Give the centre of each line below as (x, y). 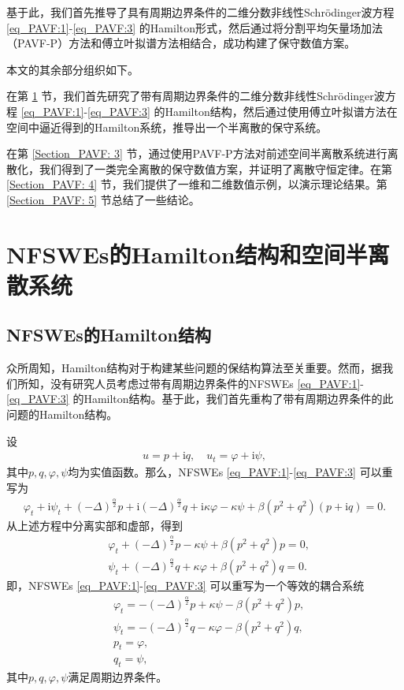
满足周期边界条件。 (118, 677)
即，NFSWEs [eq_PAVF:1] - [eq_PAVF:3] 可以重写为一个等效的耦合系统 (185, 586)
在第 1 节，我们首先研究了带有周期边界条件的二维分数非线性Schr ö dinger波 (196, 96)
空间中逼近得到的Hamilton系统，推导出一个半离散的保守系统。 (167, 127)
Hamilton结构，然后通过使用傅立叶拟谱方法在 (281, 111)
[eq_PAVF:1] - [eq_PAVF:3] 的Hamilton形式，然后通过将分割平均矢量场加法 (195, 27)
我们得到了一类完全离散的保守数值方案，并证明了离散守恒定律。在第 (215, 168)
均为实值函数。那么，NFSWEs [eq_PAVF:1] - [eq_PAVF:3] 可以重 (230, 472)
